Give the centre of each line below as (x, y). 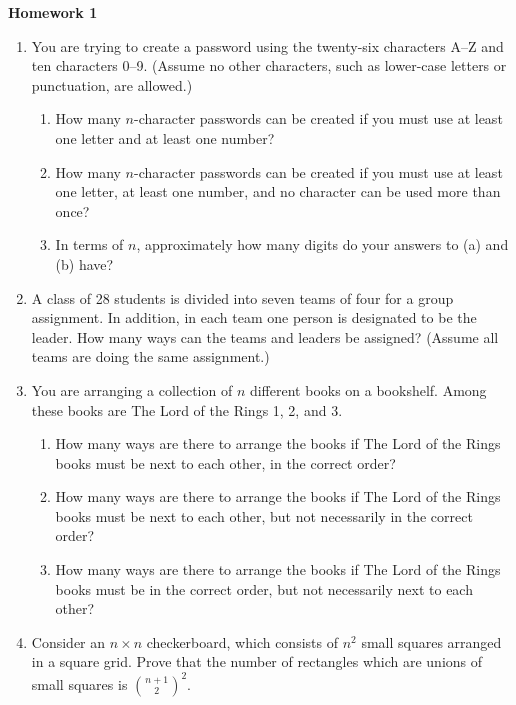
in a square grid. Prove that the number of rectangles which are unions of (257, 661)
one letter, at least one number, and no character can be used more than (278, 191)
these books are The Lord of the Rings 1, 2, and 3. (187, 409)
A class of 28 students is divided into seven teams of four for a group (242, 297)
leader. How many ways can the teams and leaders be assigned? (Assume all (265, 336)
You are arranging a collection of (132, 389)
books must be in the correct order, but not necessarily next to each (264, 588)
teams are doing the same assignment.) (150, 356)
